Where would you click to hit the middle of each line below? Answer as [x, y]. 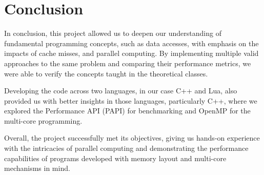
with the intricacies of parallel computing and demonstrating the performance [126, 148]
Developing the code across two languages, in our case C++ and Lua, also [121, 91]
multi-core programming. [43, 120]
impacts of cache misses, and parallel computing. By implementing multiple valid [131, 53]
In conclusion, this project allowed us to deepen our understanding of [113, 33]
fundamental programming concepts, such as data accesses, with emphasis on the [131, 43]
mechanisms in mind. [37, 168]
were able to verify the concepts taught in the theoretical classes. [106, 73]
